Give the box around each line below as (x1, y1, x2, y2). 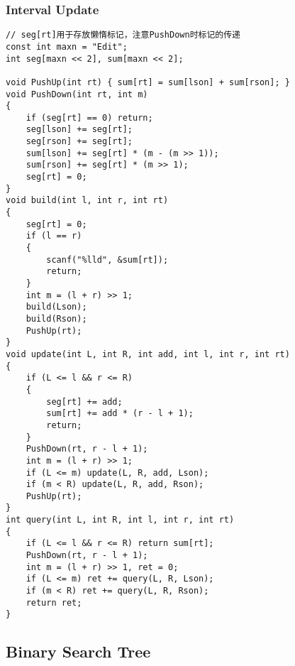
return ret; (26, 597, 82, 608)
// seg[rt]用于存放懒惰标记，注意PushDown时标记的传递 (6, 30, 240, 40)
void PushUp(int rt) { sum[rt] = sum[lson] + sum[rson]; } (6, 77, 290, 87)
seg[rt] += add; (46, 396, 123, 407)
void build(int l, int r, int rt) (6, 195, 169, 206)
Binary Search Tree (6, 640, 151, 662)
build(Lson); (26, 302, 87, 312)
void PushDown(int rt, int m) (6, 89, 148, 99)
